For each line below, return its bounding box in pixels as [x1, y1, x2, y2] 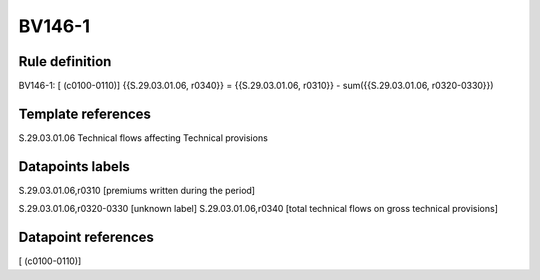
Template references [18, 105, 152, 122]
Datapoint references [18, 229, 155, 246]
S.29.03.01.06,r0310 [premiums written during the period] [18, 184, 255, 196]
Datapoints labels [18, 158, 130, 175]
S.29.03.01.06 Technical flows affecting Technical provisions [18, 131, 269, 144]
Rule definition [18, 53, 112, 70]
